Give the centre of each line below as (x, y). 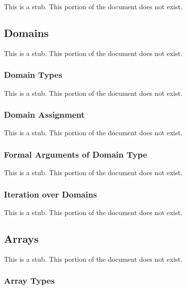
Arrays (21, 239)
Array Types (29, 280)
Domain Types (33, 75)
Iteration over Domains (51, 194)
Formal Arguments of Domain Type (76, 154)
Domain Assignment (44, 115)
